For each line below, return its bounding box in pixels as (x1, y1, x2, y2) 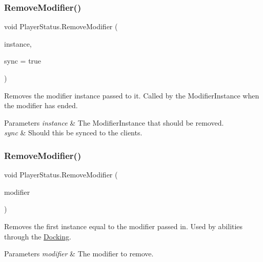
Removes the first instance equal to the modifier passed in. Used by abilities (4, 220, 243, 231)
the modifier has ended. (4, 100, 78, 111)
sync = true (4, 55, 42, 66)
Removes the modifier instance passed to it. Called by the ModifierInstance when (4, 90, 259, 100)
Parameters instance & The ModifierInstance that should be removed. (4, 117, 224, 128)
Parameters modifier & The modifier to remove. (4, 248, 154, 259)
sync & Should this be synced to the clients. (4, 127, 143, 138)
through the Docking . (4, 231, 71, 241)
